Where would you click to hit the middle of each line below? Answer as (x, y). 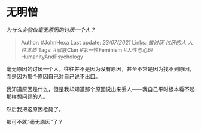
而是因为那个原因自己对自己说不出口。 (53, 76)
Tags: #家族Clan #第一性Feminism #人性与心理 (96, 50)
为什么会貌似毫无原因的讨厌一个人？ (51, 30)
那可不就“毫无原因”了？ (35, 121)
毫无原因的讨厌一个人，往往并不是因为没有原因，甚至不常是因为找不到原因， (100, 68)
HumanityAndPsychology (52, 57)
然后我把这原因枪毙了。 (35, 109)
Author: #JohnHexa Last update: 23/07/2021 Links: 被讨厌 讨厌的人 (103, 42)
